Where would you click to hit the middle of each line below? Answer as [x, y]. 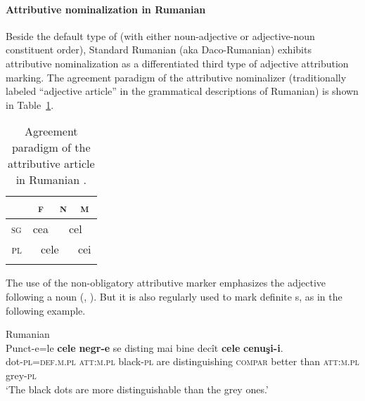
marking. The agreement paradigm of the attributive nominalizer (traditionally [176, 77]
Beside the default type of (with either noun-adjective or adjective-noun [160, 35]
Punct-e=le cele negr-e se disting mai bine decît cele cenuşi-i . [145, 347]
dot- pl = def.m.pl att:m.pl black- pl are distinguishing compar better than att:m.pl [182, 361]
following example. [46, 310]
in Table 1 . [30, 104]
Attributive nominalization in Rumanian [106, 9]
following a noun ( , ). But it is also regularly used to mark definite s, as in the [174, 296]
